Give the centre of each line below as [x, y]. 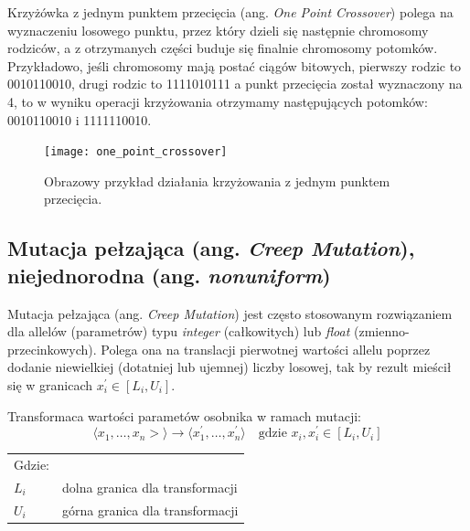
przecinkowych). [52, 349]
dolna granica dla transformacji [150, 487]
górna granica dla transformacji [150, 510]
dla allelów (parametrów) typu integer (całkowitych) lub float [179, 331]
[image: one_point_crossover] [136, 152]
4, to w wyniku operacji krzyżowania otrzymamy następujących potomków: [218, 101]
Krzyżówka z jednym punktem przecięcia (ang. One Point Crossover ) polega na [230, 12]
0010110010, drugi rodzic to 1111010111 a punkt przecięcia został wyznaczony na [235, 84]
